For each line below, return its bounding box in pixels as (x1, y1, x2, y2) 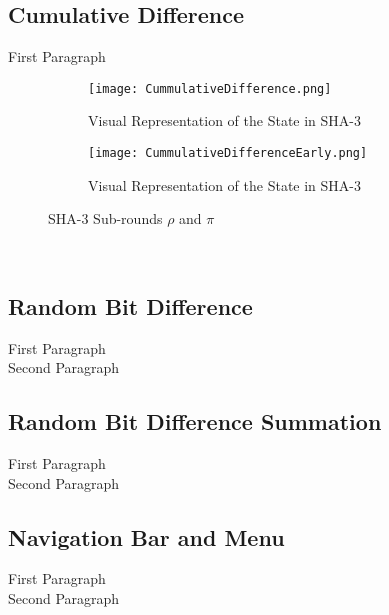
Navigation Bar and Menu (8, 521, 285, 552)
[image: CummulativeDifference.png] (88, 81, 332, 96)
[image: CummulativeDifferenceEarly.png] (88, 146, 368, 161)
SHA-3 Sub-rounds (48, 208, 163, 229)
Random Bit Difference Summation (8, 406, 382, 437)
